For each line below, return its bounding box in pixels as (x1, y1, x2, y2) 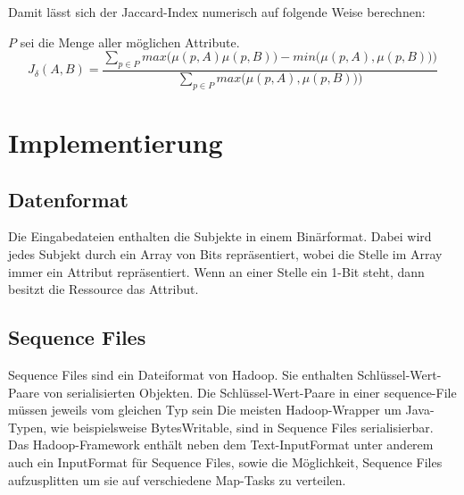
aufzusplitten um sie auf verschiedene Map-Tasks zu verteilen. (8, 470, 346, 489)
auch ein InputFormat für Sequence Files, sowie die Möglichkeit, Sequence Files (8, 452, 443, 471)
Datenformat (8, 185, 128, 213)
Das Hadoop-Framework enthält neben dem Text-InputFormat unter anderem (8, 435, 434, 454)
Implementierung (8, 124, 223, 160)
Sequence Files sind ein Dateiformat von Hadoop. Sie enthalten (8, 365, 353, 383)
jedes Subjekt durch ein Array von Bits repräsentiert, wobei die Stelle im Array (8, 244, 443, 263)
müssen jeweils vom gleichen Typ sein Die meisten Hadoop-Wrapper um (8, 400, 402, 419)
